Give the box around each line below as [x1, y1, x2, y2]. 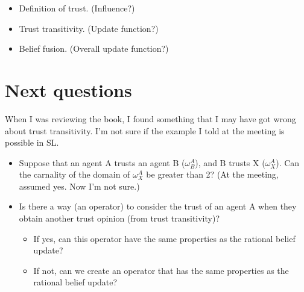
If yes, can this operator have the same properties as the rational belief [33, 232, 296, 244]
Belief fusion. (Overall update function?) [19, 42, 169, 55]
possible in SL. [5, 136, 59, 149]
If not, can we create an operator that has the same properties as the [33, 264, 289, 276]
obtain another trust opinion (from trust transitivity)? [19, 212, 220, 225]
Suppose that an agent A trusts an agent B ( [19, 156, 185, 169]
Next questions [5, 77, 132, 102]
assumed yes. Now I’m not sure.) [19, 179, 140, 192]
